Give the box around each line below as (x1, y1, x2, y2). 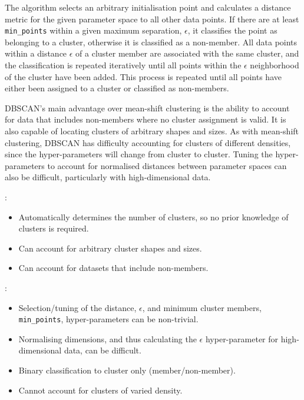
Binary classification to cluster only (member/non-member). (18, 363, 236, 376)
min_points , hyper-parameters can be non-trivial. (18, 313, 199, 325)
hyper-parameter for (205, 332, 279, 345)
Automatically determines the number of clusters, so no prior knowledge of (18, 210, 289, 223)
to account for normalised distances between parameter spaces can (47, 159, 287, 171)
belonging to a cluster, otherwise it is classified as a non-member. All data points (5, 35, 298, 48)
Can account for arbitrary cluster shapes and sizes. (18, 242, 202, 254)
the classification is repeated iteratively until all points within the (5, 59, 242, 71)
